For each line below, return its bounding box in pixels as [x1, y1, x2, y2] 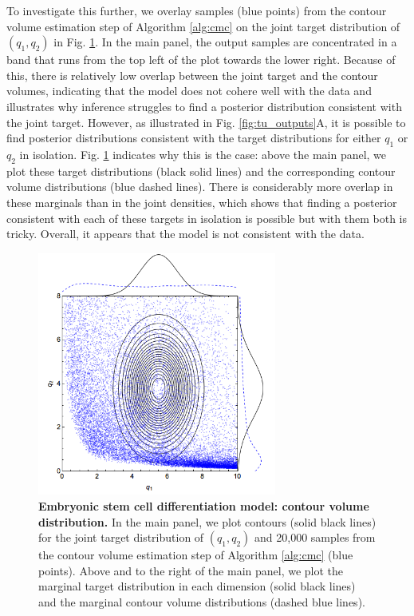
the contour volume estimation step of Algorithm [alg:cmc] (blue [38, 546, 353, 563]
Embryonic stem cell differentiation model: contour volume [38, 498, 369, 515]
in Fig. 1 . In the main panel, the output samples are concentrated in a [53, 34, 397, 50]
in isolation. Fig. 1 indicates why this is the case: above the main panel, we [19, 145, 387, 162]
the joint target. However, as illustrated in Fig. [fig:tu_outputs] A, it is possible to [6, 113, 406, 130]
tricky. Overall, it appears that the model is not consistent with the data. [6, 225, 365, 242]
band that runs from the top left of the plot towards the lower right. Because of [6, 51, 396, 68]
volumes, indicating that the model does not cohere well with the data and [6, 82, 372, 99]
